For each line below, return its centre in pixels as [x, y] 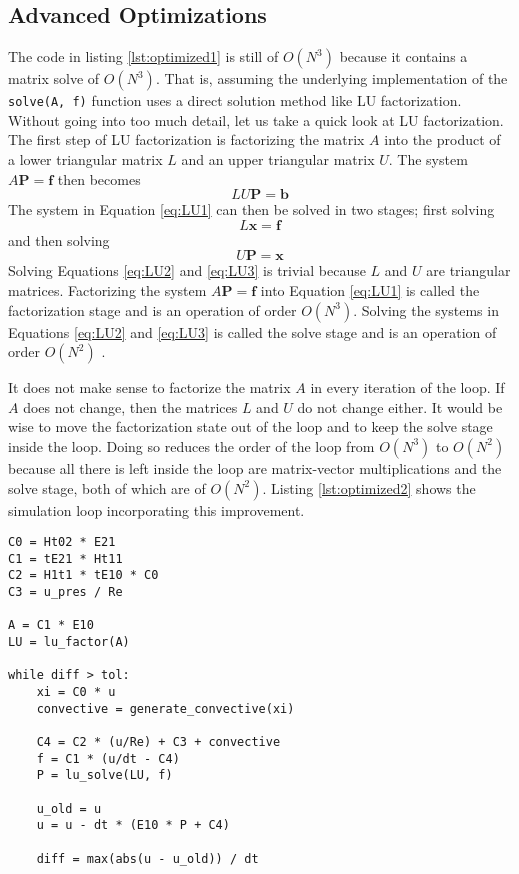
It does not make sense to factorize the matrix [149, 387]
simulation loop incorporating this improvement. [156, 509]
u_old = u [69, 808]
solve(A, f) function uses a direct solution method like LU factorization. [235, 100]
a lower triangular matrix [85, 159]
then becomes [99, 178]
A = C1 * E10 [51, 625]
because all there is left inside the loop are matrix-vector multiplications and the [255, 467]
